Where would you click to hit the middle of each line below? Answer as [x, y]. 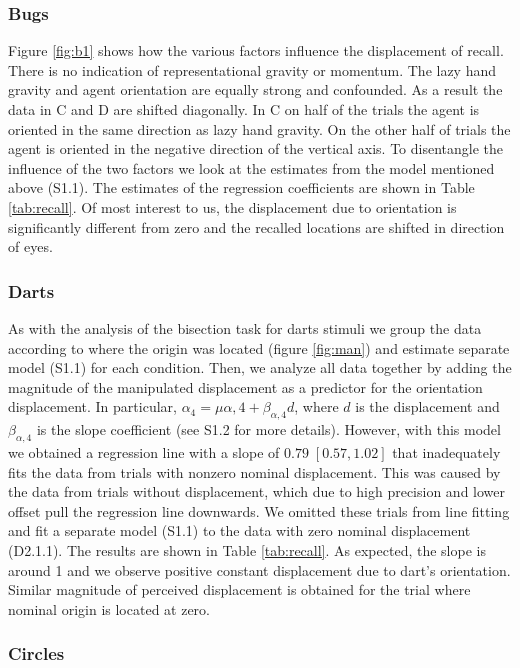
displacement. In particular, [92, 406]
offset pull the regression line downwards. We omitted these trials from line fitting [259, 510]
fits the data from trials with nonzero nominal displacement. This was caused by [254, 471]
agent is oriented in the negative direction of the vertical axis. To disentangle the [255, 148]
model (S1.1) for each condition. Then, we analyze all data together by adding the [260, 367]
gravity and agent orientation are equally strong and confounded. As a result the [255, 89]
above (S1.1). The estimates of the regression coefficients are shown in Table [241, 187]
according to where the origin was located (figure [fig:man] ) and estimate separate [259, 347]
